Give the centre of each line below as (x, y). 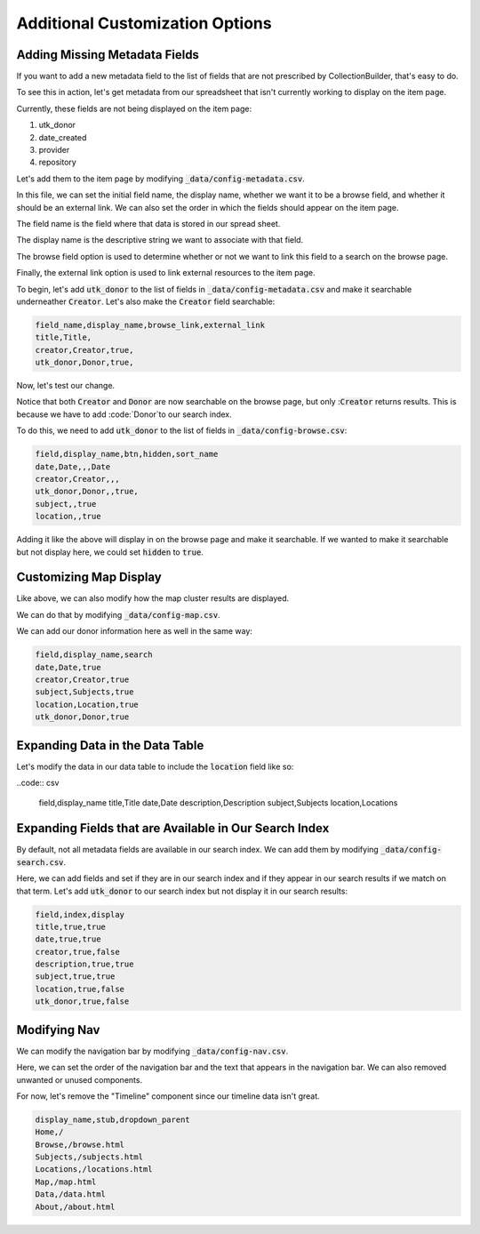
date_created (63, 137)
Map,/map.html (66, 1182)
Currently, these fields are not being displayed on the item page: (134, 108)
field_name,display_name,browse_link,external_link (150, 325)
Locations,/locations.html (94, 1170)
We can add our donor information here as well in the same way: (135, 631)
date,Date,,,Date (73, 466)
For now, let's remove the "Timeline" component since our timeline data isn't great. (168, 1096)
